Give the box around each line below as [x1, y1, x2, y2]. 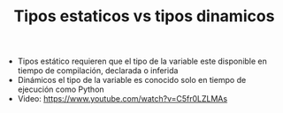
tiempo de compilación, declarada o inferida [17, 65, 179, 76]
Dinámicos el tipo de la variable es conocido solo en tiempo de [17, 75, 247, 86]
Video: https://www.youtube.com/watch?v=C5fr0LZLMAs [17, 94, 228, 104]
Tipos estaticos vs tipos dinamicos [13, 6, 275, 26]
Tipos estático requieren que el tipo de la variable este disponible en [17, 56, 268, 67]
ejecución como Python [17, 84, 104, 94]
